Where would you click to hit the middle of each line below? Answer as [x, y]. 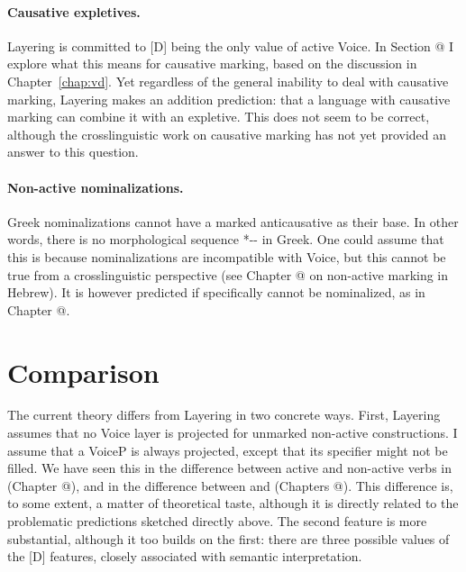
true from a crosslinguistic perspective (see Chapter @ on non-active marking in [228, 274]
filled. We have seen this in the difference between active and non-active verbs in [229, 468]
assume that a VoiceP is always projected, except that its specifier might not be [228, 450]
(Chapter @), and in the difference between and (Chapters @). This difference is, [230, 485]
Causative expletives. [74, 11]
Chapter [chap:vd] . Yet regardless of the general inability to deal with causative [228, 81]
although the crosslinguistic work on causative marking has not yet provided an [227, 134]
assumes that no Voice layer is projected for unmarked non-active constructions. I [233, 433]
